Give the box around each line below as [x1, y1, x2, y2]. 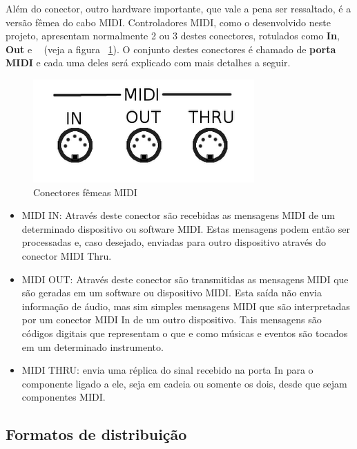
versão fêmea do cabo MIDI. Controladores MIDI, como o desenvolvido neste [6, 15, 331, 29]
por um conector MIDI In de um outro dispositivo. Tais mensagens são [21, 312, 322, 327]
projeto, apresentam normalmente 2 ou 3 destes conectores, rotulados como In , [6, 28, 340, 43]
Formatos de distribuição [6, 423, 187, 445]
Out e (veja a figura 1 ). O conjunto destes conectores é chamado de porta [6, 41, 336, 56]
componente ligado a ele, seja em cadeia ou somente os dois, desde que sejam [21, 376, 347, 390]
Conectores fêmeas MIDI [33, 184, 137, 199]
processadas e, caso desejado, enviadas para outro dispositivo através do [21, 235, 327, 249]
